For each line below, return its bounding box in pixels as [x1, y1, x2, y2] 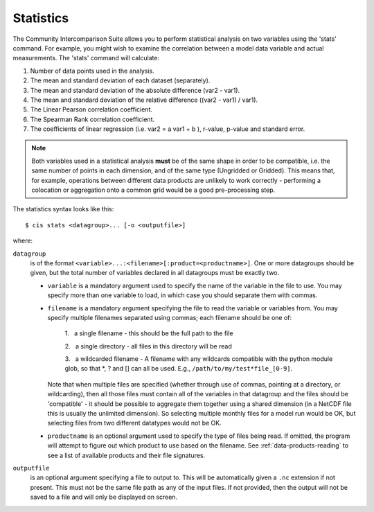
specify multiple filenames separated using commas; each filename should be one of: [47, 313, 292, 321]
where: [12, 236, 33, 245]
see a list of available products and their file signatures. [47, 451, 206, 459]
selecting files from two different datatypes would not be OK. [47, 419, 222, 427]
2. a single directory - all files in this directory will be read [64, 342, 232, 350]
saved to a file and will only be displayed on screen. [30, 493, 178, 502]
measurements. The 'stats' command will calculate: [12, 54, 159, 62]
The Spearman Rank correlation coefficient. [30, 115, 155, 123]
